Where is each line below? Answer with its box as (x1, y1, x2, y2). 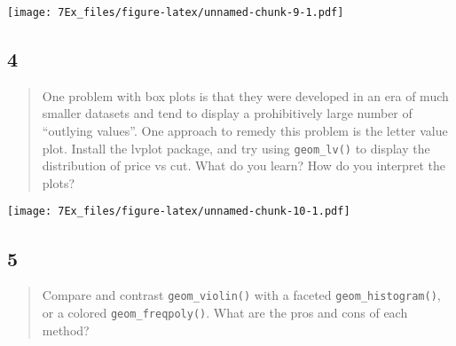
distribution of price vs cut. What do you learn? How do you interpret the (42, 156, 446, 175)
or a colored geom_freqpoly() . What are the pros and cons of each (42, 303, 408, 321)
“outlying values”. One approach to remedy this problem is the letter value (42, 122, 448, 140)
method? (42, 320, 90, 339)
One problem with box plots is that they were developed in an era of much (42, 86, 449, 105)
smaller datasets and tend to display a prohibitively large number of (42, 104, 413, 122)
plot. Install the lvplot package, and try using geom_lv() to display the (42, 138, 430, 157)
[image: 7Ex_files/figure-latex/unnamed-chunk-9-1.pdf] (7, 6, 344, 19)
